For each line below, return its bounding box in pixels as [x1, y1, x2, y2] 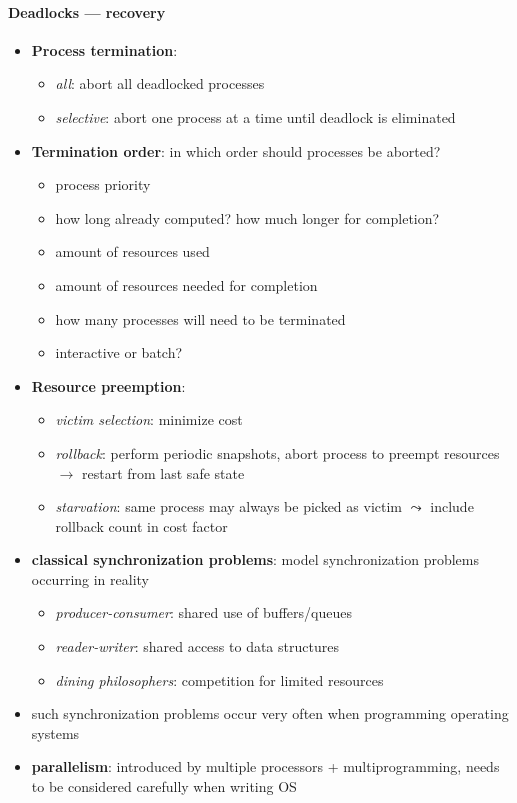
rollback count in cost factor [55, 515, 228, 536]
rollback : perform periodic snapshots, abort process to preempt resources [55, 442, 500, 463]
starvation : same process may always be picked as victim [55, 496, 402, 517]
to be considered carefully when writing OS [31, 776, 297, 797]
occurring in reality [31, 568, 149, 589]
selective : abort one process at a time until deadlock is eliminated [55, 106, 456, 127]
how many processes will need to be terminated [55, 308, 346, 329]
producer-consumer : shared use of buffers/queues [55, 602, 352, 623]
